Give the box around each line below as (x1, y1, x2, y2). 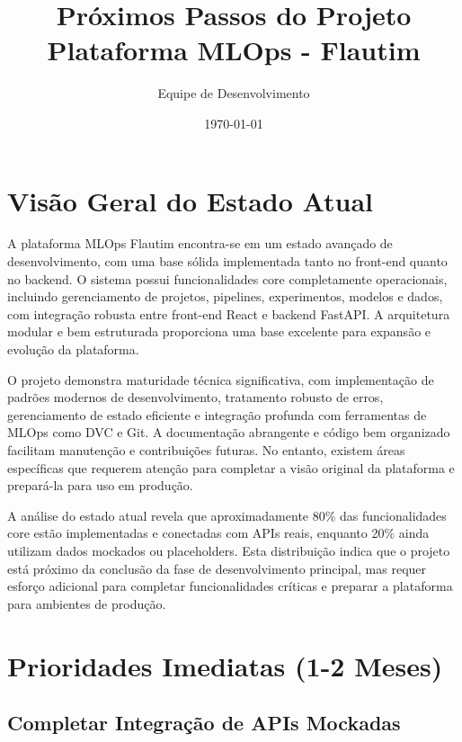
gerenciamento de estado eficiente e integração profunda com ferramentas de (7, 405, 427, 424)
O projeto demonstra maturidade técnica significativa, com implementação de (7, 370, 434, 389)
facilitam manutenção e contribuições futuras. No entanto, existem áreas (7, 440, 405, 459)
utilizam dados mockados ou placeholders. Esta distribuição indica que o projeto (7, 541, 450, 559)
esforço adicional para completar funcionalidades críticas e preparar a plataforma (7, 577, 453, 595)
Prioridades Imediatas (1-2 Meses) (7, 647, 443, 684)
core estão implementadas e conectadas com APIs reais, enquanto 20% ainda (7, 523, 430, 542)
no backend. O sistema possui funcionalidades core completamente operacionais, (7, 269, 448, 288)
